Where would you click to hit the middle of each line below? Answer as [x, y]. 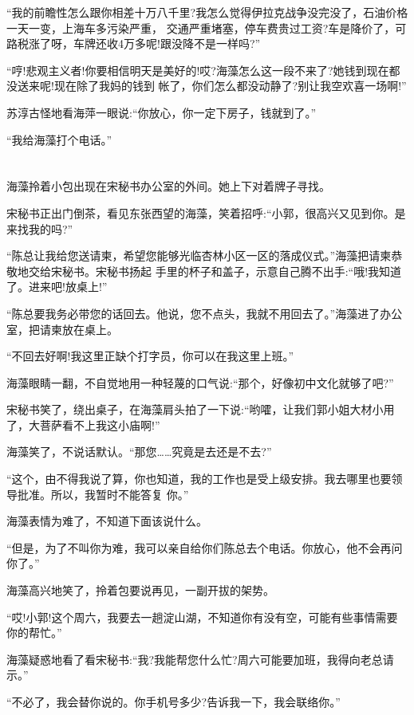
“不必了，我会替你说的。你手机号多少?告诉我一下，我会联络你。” [173, 701]
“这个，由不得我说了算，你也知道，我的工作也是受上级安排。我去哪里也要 [199, 479]
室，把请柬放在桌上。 [62, 329]
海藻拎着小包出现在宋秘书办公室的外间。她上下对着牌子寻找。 [168, 186]
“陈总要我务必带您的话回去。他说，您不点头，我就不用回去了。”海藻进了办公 [205, 313]
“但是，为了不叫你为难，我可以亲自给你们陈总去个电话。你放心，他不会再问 [205, 547]
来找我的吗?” [40, 228]
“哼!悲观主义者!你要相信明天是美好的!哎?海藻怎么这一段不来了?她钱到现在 [198, 70]
